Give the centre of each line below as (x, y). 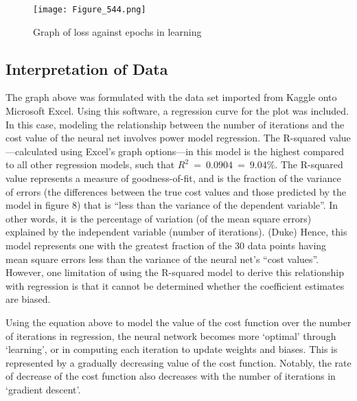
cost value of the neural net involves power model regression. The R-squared (166, 138)
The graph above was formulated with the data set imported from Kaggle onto (171, 97)
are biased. (28, 299)
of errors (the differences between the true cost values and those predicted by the (176, 191)
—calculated (32, 151)
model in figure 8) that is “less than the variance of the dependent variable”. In (172, 205)
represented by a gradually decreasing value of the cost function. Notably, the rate (178, 362)
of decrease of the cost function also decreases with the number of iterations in (171, 376)
